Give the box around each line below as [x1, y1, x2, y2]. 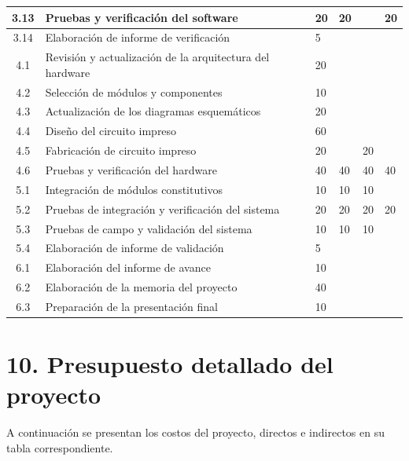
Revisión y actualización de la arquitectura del [45, 49, 270, 65]
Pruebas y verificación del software [45, 9, 238, 25]
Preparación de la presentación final [45, 298, 218, 314]
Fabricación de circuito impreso [45, 142, 197, 159]
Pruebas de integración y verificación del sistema [45, 200, 280, 217]
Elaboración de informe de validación [45, 240, 224, 256]
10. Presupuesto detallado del [6, 348, 333, 380]
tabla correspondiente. [6, 439, 113, 456]
